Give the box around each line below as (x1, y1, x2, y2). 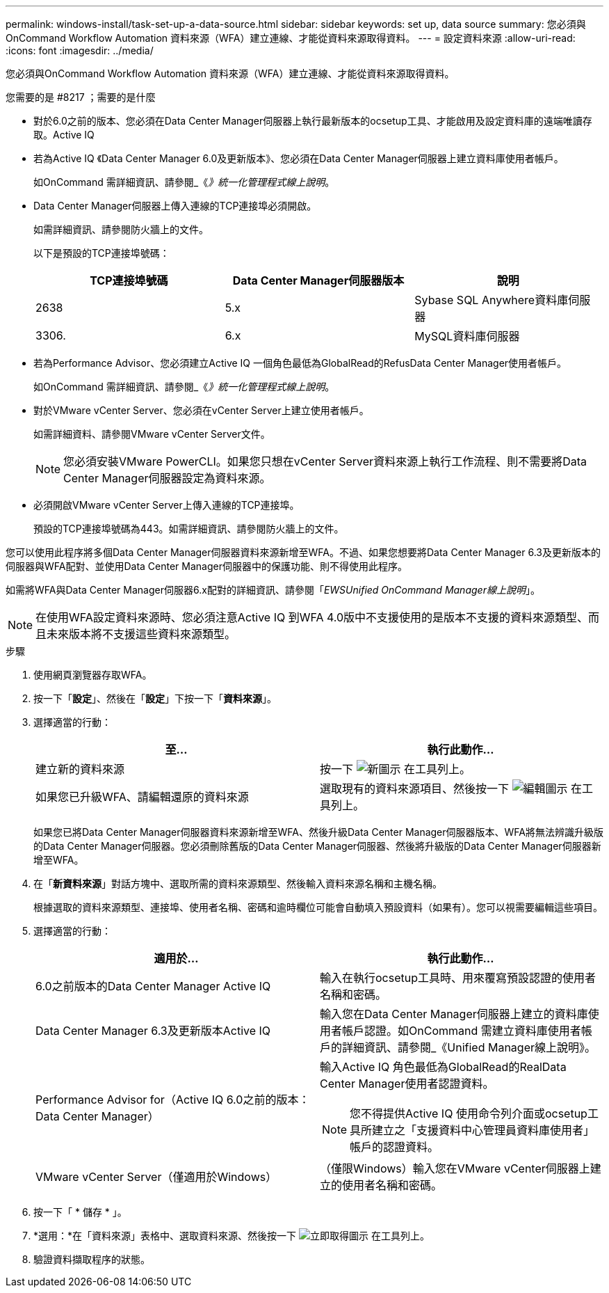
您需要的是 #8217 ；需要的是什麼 (6, 91, 156, 103)
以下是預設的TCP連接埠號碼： (33, 247, 170, 259)
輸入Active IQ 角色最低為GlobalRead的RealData (320, 1060, 567, 1074)
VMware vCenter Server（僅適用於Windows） (35, 1170, 277, 1184)
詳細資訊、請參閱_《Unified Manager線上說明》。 (342, 1040, 596, 1054)
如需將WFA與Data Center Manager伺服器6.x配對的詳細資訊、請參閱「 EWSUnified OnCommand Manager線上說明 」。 (6, 584, 540, 596)
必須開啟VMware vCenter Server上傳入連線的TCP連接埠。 (33, 499, 300, 511)
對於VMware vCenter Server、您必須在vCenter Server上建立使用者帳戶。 (33, 404, 369, 416)
